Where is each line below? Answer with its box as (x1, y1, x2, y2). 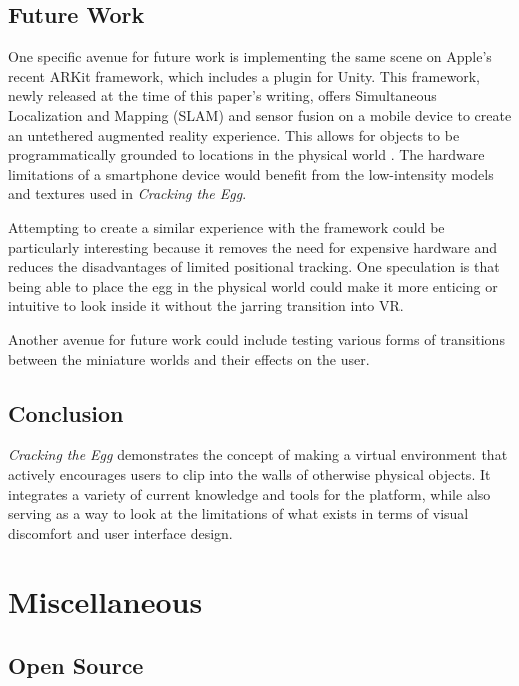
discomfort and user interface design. (8, 522, 233, 543)
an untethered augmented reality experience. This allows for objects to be (8, 124, 460, 145)
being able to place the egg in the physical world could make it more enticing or (8, 275, 498, 296)
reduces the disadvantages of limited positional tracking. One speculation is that (8, 256, 500, 277)
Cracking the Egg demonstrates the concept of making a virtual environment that (8, 444, 508, 465)
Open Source (8, 650, 144, 681)
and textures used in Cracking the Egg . (8, 183, 247, 204)
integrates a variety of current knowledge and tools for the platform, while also (8, 483, 491, 504)
